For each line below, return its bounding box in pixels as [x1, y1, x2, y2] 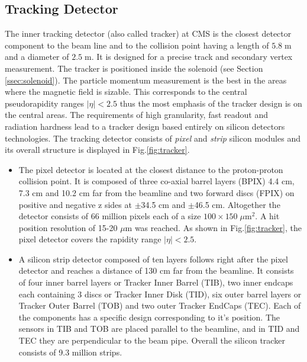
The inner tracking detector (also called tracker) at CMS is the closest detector [5, 27, 292, 40]
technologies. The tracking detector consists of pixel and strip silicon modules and [5, 132, 300, 144]
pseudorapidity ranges [5, 97, 85, 109]
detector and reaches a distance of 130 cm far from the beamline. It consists [18, 264, 294, 277]
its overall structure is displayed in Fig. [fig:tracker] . [5, 143, 190, 156]
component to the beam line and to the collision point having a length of [5, 39, 269, 51]
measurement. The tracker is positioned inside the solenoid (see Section [5, 62, 263, 74]
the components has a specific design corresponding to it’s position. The [18, 310, 280, 323]
